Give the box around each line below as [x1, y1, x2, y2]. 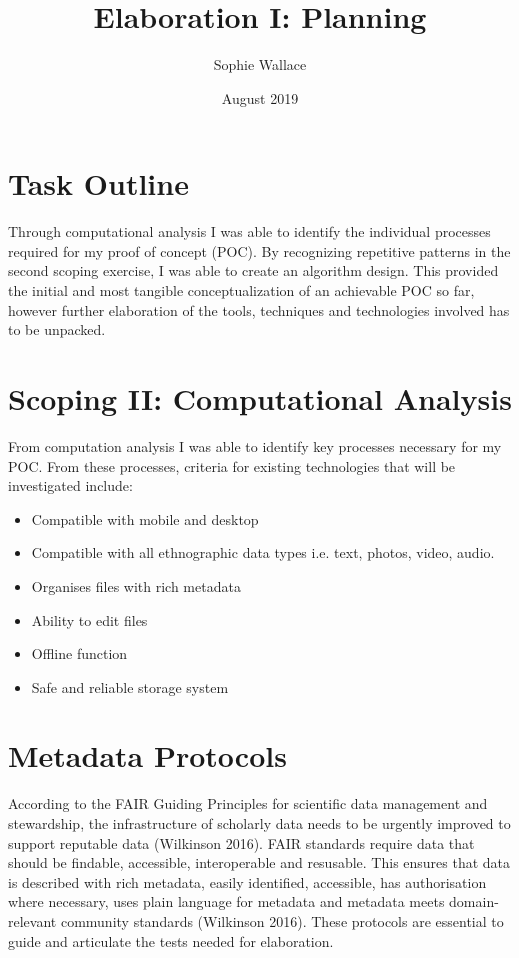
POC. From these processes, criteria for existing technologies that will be [8, 455, 456, 476]
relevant [8, 910, 57, 931]
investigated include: [8, 475, 133, 496]
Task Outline [8, 163, 189, 204]
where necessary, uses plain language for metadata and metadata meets [8, 891, 445, 912]
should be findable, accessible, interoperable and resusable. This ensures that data [8, 852, 511, 873]
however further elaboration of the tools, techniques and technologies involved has [8, 299, 510, 320]
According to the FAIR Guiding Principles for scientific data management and [8, 793, 488, 814]
